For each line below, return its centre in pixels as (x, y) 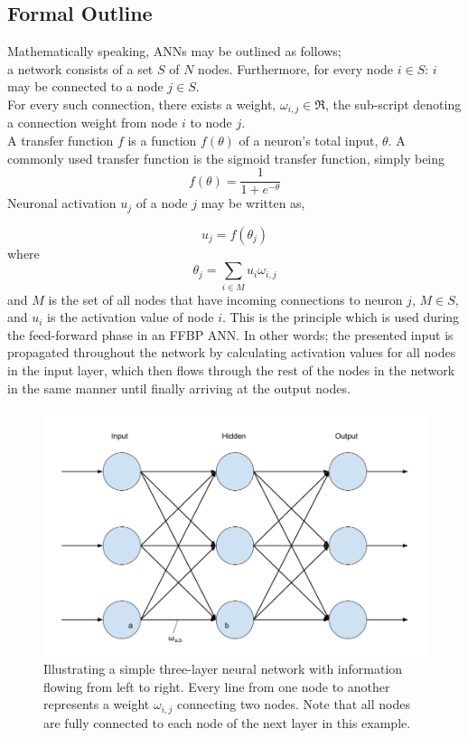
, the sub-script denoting (393, 104)
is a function (162, 141)
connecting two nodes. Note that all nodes (293, 704)
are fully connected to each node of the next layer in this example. (227, 722)
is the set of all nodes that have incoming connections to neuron (225, 299)
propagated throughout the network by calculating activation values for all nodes (232, 352)
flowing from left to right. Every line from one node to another (217, 686)
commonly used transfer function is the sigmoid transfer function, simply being (226, 158)
